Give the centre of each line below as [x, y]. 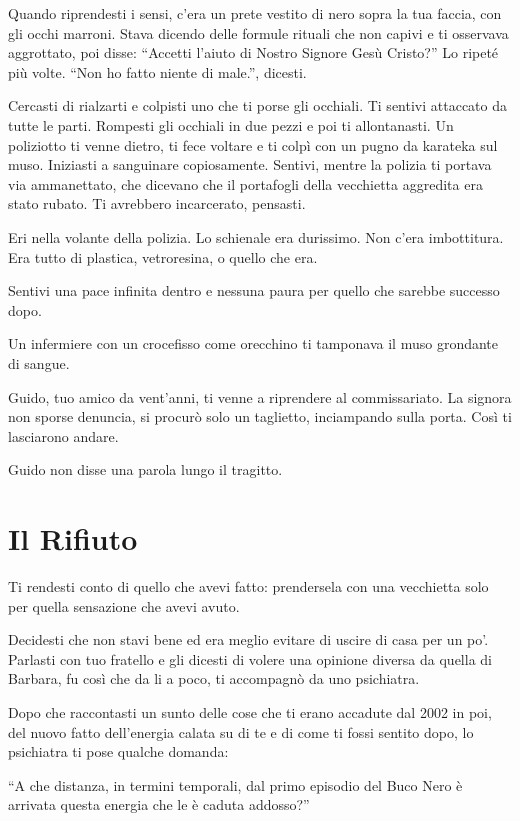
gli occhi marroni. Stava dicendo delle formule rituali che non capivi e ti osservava [258, 32]
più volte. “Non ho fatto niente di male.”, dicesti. [157, 71]
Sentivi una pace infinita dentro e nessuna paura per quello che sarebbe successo [254, 290]
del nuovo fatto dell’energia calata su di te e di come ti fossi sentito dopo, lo [241, 731]
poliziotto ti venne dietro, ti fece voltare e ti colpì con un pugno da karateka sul [253, 144]
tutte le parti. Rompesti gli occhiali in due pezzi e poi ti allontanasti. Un [231, 124]
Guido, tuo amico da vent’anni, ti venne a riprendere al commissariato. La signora [260, 396]
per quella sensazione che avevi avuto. [124, 605]
